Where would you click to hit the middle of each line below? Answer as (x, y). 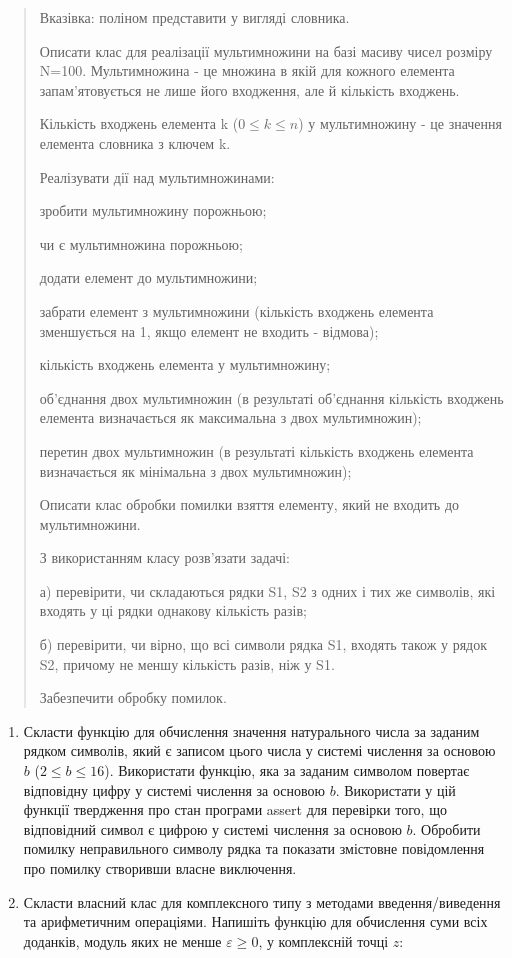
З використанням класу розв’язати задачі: (164, 557)
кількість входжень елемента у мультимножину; (185, 364)
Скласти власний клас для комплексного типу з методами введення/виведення (262, 901)
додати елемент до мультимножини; (148, 277)
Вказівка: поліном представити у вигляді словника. (194, 17)
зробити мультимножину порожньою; (153, 210)
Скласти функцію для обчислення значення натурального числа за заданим (251, 730)
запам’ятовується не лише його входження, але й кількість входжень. (249, 89)
